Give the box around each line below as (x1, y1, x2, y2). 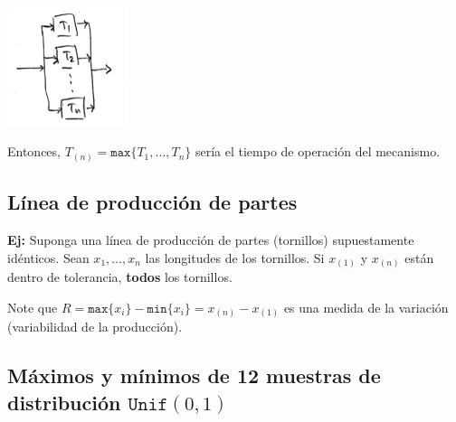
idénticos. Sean (7, 248, 90, 267)
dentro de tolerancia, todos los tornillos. (7, 267, 233, 286)
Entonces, (7, 142, 61, 161)
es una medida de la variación (283, 297, 449, 316)
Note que (7, 297, 58, 316)
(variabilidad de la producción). (7, 317, 183, 336)
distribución (7, 388, 121, 416)
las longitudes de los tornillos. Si (145, 248, 325, 267)
